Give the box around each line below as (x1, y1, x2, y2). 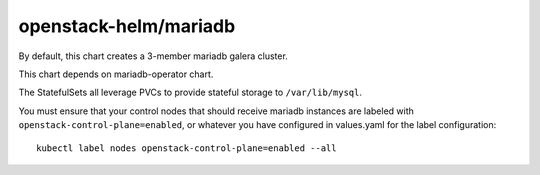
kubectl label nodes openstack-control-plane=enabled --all (36, 142, 337, 154)
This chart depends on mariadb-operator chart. (18, 68, 214, 80)
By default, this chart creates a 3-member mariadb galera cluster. (18, 50, 289, 62)
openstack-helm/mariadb (18, 15, 236, 37)
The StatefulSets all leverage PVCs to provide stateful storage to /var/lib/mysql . (18, 86, 363, 99)
